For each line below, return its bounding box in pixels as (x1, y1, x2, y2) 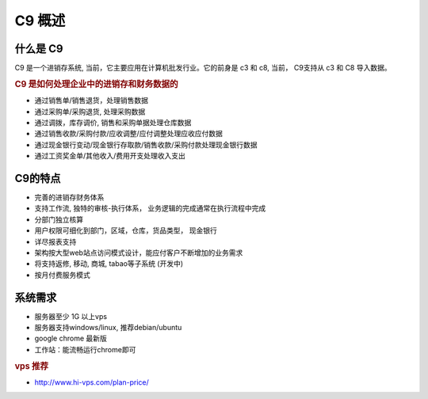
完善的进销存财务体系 (34, 192, 105, 202)
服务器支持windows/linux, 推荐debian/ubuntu (34, 323, 182, 332)
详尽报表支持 (34, 237, 77, 246)
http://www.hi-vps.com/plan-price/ (34, 377, 150, 387)
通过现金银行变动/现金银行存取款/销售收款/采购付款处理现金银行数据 (34, 139, 258, 150)
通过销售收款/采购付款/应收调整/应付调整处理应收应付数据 (34, 129, 224, 139)
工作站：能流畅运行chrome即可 (34, 344, 136, 354)
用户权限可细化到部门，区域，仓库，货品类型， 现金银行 (34, 226, 217, 235)
